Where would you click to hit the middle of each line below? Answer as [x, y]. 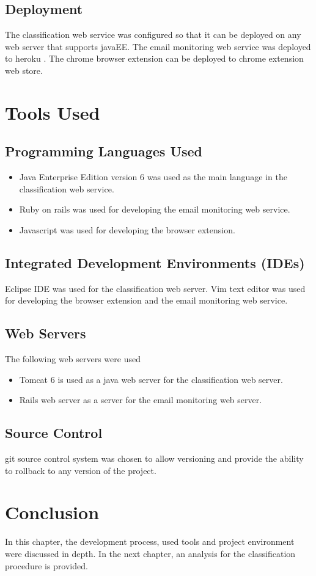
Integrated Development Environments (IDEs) [155, 262]
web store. [24, 70]
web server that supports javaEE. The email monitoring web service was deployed [158, 46]
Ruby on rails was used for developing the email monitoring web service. [155, 209]
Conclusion [52, 512]
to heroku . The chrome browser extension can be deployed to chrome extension [154, 58]
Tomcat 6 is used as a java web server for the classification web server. [151, 379]
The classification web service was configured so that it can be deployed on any [153, 35]
